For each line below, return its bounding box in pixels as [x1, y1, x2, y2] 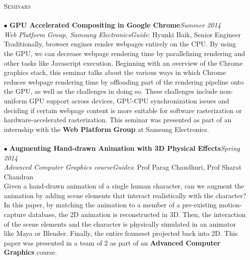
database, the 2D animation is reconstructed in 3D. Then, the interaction [28, 209, 246, 219]
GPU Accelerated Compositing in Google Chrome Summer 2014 [9, 20, 221, 30]
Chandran [4, 171, 33, 181]
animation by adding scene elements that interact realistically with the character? [4, 190, 246, 200]
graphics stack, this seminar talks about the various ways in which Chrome [4, 67, 226, 77]
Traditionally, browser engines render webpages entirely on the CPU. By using [4, 39, 236, 49]
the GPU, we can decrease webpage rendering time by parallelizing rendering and [4, 48, 245, 58]
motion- [219, 200, 242, 210]
